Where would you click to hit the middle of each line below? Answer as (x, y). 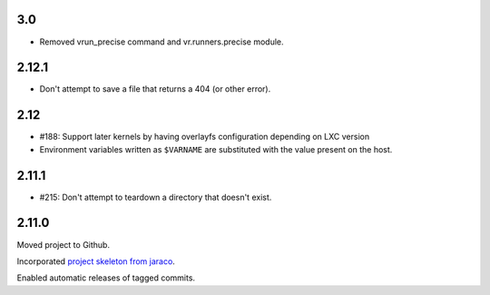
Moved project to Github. (64, 244)
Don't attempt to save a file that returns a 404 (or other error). (155, 89)
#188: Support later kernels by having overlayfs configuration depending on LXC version (205, 137)
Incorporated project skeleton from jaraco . (96, 261)
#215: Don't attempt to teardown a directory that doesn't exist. (156, 197)
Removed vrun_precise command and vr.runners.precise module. (162, 42)
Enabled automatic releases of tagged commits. (106, 278)
